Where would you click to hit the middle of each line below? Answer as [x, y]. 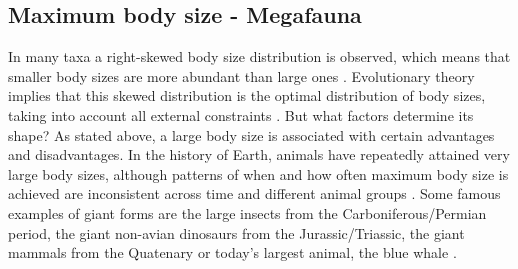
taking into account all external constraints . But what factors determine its [241, 114]
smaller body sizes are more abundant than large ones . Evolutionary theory [241, 75]
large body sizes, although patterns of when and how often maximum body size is [258, 173]
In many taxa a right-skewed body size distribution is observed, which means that [259, 56]
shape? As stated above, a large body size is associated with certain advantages [251, 134]
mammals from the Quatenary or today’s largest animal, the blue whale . [232, 252]
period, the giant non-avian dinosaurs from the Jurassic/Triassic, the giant [236, 232]
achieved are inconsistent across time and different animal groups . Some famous [254, 193]
